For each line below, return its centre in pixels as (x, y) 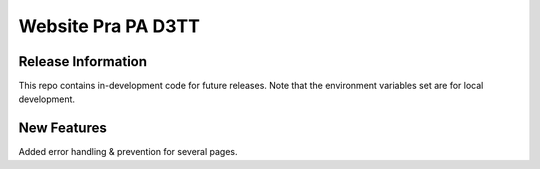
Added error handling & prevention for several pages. (128, 152)
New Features (62, 128)
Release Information (83, 61)
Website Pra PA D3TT (109, 26)
